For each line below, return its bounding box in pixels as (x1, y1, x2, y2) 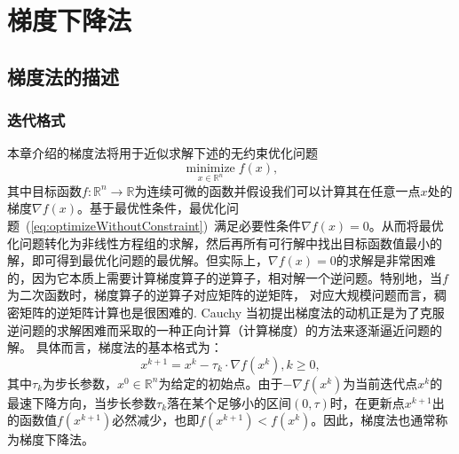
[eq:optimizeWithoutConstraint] (30, 215, 203, 234)
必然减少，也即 (112, 411, 200, 429)
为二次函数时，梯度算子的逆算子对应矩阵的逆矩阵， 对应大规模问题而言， (7, 286, 434, 304)
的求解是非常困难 (336, 251, 436, 270)
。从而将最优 (368, 215, 444, 234)
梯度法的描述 (7, 62, 119, 90)
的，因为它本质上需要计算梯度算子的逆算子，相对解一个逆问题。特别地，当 (7, 268, 442, 286)
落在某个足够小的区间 (167, 393, 292, 411)
